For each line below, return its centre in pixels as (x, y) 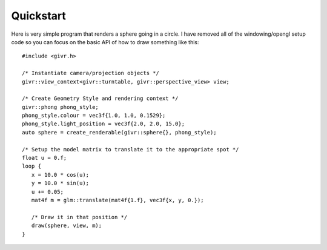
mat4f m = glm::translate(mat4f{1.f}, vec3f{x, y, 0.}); (117, 200)
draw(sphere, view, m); (67, 226)
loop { (32, 166)
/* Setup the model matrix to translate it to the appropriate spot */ (130, 149)
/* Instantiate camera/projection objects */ (91, 73)
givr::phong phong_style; (61, 107)
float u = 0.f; (45, 158)
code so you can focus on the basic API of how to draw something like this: (105, 42)
